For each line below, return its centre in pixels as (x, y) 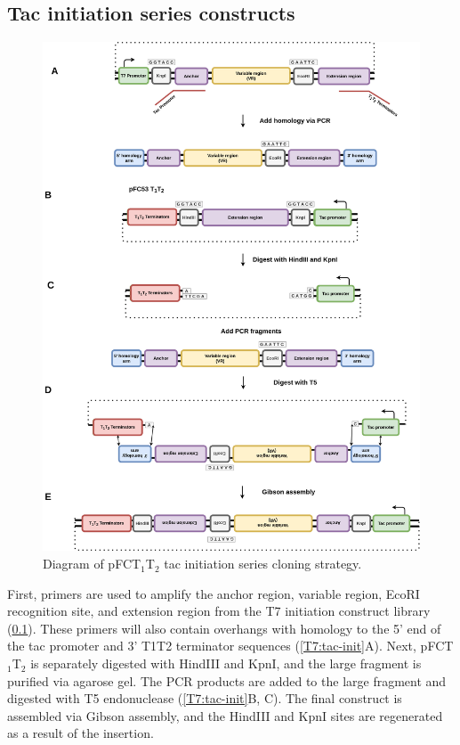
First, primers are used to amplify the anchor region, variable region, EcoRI (214, 593)
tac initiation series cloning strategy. (263, 564)
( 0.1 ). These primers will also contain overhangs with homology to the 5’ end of (224, 628)
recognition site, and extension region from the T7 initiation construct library (219, 611)
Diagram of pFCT (92, 564)
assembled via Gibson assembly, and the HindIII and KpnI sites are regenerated (225, 715)
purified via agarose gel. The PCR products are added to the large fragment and (227, 680)
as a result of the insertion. (81, 733)
